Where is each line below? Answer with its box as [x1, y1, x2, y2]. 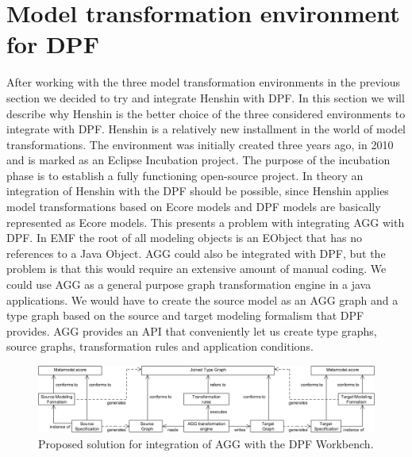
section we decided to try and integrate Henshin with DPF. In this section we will [6, 89, 405, 106]
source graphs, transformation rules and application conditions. [6, 338, 314, 355]
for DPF [6, 28, 99, 60]
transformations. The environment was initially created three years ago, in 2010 [6, 136, 394, 152]
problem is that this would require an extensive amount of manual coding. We [6, 260, 387, 277]
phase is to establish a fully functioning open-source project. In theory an [6, 167, 364, 183]
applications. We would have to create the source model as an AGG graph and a [6, 291, 399, 308]
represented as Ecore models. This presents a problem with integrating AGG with [6, 213, 405, 230]
